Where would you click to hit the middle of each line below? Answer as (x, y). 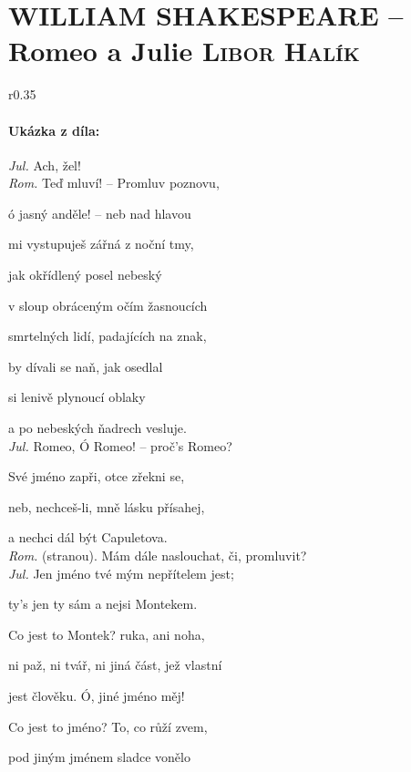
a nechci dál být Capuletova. (88, 537)
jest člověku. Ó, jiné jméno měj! (97, 695)
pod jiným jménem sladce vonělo (99, 757)
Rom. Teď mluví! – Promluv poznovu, (114, 183)
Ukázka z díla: (54, 130)
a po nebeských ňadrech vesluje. (98, 428)
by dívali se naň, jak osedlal (86, 366)
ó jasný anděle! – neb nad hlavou (100, 213)
